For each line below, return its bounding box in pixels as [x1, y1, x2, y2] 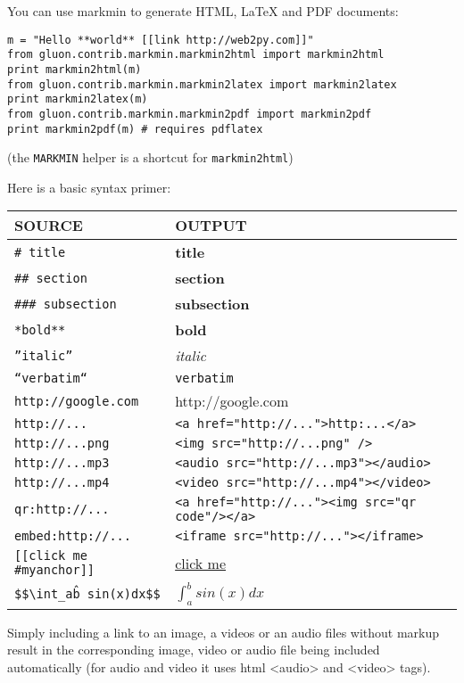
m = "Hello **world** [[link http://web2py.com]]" [7, 33, 314, 46]
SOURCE [14, 215, 83, 236]
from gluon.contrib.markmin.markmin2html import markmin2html [7, 48, 385, 62]
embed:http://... [14, 529, 131, 544]
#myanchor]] [14, 563, 95, 578]
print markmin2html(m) [7, 62, 142, 76]
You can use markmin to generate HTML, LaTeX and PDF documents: [7, 2, 399, 20]
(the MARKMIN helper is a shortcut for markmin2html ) [7, 148, 294, 167]
